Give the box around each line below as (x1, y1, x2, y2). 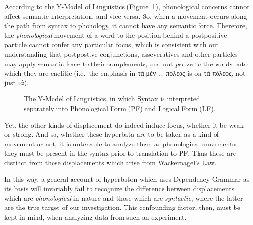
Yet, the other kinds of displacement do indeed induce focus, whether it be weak (4, 119, 244, 129)
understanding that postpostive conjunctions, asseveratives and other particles (4, 48, 238, 59)
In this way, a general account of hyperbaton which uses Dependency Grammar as (4, 174, 250, 184)
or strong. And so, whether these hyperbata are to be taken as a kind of (4, 129, 219, 139)
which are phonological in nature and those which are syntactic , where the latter (4, 193, 243, 203)
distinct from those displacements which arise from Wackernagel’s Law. (4, 157, 217, 167)
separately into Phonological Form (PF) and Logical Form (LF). (24, 103, 216, 113)
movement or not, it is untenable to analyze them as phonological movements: (4, 138, 237, 148)
